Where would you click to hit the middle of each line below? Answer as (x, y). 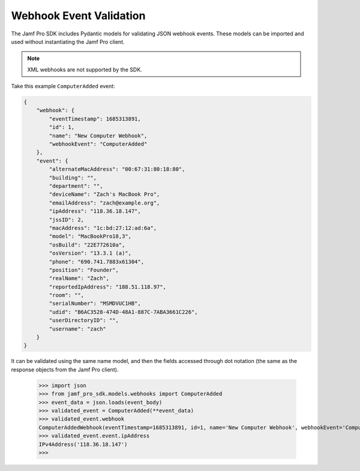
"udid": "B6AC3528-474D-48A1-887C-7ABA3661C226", (123, 312)
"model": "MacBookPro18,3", (90, 236)
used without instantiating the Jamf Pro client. (68, 41)
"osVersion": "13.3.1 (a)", (90, 253)
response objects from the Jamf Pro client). (65, 370)
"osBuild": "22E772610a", (87, 245)
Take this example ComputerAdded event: (63, 86)
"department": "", (76, 186)
